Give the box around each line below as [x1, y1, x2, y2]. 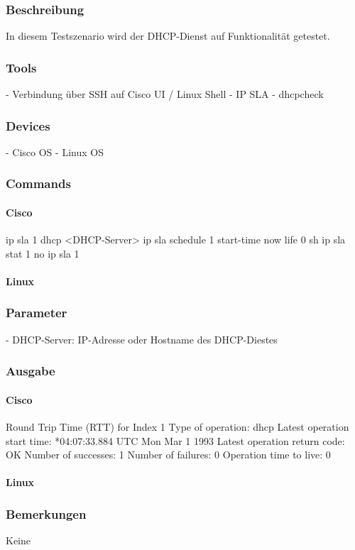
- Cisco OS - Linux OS [6, 144, 104, 159]
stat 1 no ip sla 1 [6, 246, 80, 260]
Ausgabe [6, 362, 55, 380]
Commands [6, 175, 71, 192]
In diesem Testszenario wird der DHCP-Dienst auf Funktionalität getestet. [6, 28, 330, 43]
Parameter [6, 304, 67, 321]
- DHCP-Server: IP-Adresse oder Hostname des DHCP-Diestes [6, 331, 278, 346]
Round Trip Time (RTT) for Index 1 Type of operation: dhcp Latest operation [6, 419, 349, 434]
